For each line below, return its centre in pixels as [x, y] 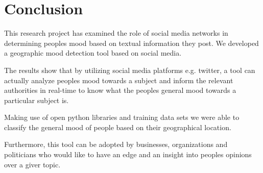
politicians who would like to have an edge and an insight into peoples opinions [128, 154]
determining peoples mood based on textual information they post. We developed [131, 43]
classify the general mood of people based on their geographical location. [118, 127]
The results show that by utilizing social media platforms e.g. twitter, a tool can [130, 70]
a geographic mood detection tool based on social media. [93, 53]
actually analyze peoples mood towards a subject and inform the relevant [119, 80]
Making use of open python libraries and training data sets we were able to [122, 117]
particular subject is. [37, 100]
